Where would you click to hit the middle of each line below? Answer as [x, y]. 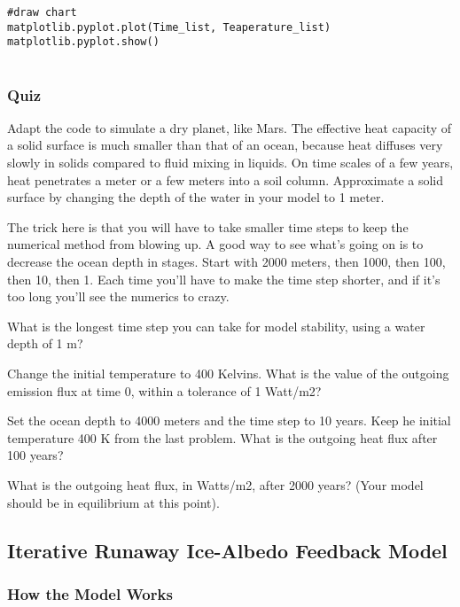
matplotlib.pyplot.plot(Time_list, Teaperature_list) [169, 27]
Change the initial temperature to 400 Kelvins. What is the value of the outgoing [228, 373]
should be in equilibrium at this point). [113, 502]
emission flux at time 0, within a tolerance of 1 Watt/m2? [164, 390]
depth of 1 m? [45, 343]
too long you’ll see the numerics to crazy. [118, 296]
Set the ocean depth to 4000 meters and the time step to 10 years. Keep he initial [229, 420]
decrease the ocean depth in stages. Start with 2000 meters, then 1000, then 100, [226, 261]
